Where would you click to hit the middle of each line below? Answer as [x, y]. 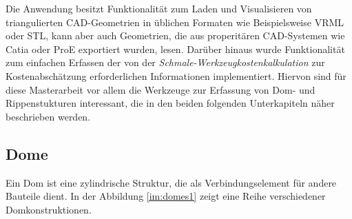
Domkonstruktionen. [49, 209]
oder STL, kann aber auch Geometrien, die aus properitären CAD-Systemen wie [175, 35]
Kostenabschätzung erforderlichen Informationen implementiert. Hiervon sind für [176, 75]
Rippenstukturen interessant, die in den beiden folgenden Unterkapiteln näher [170, 103]
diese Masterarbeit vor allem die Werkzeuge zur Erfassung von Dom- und [161, 89]
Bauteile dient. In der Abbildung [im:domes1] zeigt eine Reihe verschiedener [166, 196]
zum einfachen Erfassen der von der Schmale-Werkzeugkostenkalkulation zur [165, 62]
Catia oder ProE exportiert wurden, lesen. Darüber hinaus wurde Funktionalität [175, 49]
